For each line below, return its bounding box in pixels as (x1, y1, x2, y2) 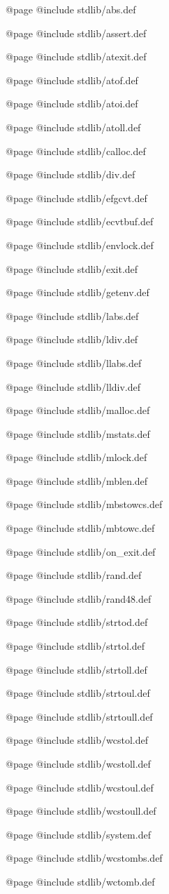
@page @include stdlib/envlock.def (6, 237, 154, 252)
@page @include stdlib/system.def (6, 827, 151, 841)
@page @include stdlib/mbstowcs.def (6, 497, 163, 512)
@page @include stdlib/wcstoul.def (6, 780, 154, 794)
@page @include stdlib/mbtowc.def (6, 521, 155, 535)
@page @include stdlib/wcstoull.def (6, 803, 156, 818)
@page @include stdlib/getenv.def (6, 285, 149, 300)
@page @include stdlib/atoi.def (6, 96, 138, 111)
